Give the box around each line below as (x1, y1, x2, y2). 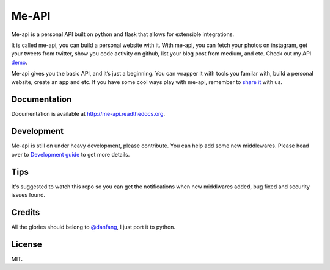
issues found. (11, 191, 46, 198)
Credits (11, 207, 40, 218)
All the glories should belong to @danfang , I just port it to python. (11, 223, 176, 230)
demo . (11, 59, 28, 66)
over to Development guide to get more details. (11, 151, 130, 158)
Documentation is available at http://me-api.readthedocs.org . (11, 110, 165, 118)
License (11, 239, 42, 249)
